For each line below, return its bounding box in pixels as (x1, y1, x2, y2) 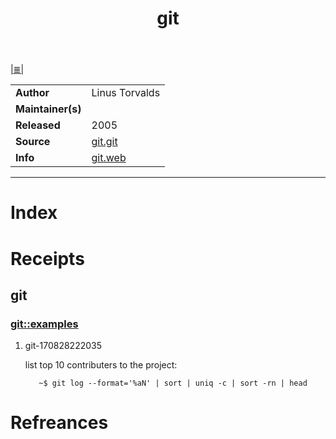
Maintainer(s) (15, 102, 82, 116)
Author (15, 86, 50, 100)
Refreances (10, 412, 109, 434)
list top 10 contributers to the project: (24, 359, 178, 371)
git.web (91, 151, 127, 165)
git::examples (10, 317, 79, 331)
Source (15, 135, 51, 149)
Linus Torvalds (91, 86, 161, 100)
